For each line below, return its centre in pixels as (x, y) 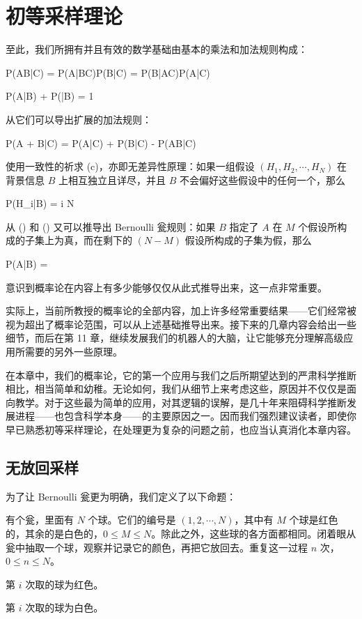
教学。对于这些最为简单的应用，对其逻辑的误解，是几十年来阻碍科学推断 (181, 402)
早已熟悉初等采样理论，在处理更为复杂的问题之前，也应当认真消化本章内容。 (181, 429)
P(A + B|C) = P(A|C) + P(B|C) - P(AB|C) (101, 143)
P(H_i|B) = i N (40, 203)
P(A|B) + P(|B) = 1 (50, 96)
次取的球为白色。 (64, 607)
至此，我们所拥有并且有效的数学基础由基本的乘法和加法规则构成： (157, 49)
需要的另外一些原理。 (73, 352)
